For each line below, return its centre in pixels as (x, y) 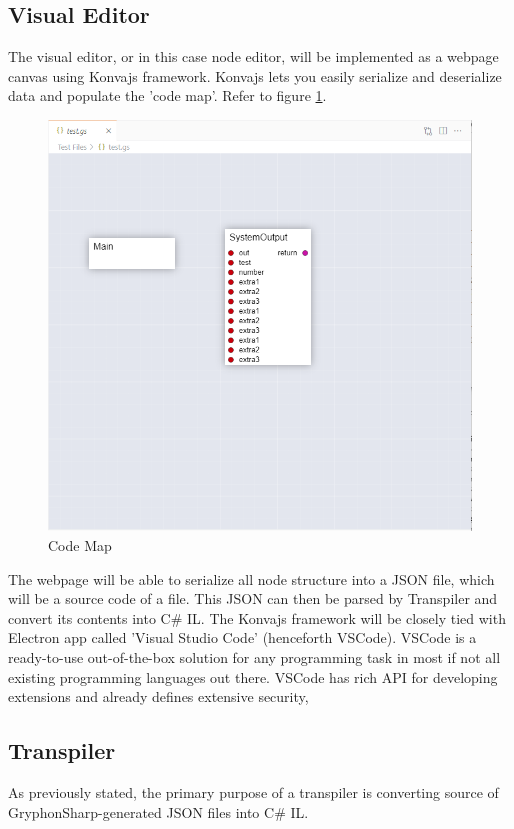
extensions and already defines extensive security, (158, 696)
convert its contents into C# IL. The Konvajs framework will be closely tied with (257, 617)
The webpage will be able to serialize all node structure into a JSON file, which (251, 578)
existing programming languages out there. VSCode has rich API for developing (253, 676)
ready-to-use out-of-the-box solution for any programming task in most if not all (254, 656)
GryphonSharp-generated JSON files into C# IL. (158, 811)
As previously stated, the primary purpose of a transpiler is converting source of (253, 791)
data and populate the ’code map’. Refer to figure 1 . (167, 95)
